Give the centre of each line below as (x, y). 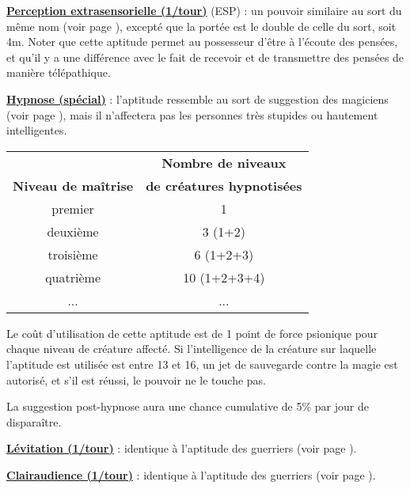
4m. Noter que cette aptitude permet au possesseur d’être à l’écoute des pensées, (202, 42)
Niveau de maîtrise (73, 185)
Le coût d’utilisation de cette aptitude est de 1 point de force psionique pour (192, 333)
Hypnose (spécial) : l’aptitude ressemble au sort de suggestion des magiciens (197, 99)
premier (73, 208)
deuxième (73, 231)
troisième (73, 254)
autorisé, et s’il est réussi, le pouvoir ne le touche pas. (136, 379)
